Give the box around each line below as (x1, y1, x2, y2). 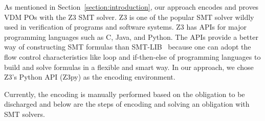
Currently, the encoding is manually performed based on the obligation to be (4, 88, 245, 99)
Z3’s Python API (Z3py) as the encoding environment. (4, 71, 175, 82)
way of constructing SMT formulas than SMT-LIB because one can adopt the (4, 41, 251, 52)
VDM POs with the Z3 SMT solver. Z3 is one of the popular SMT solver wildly (4, 11, 254, 22)
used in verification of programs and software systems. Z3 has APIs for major (4, 21, 247, 32)
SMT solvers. (4, 108, 45, 119)
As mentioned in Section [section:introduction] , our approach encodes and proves (4, 2, 259, 12)
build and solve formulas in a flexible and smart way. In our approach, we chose (4, 61, 254, 72)
